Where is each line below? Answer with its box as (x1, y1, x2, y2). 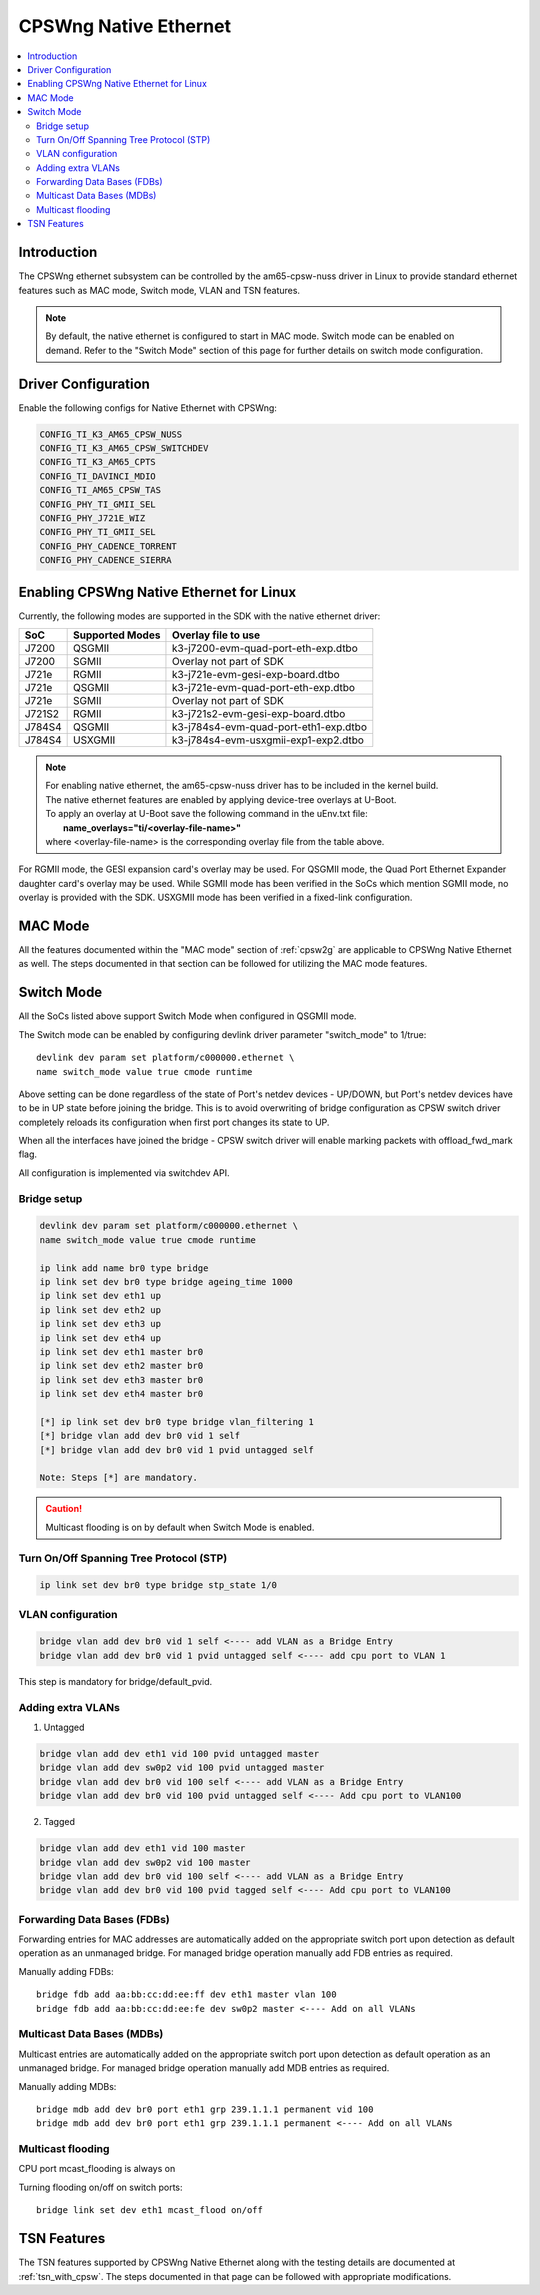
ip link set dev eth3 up (39, 1318, 162, 1330)
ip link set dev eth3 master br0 (39, 1374, 204, 1385)
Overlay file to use (171, 628, 261, 642)
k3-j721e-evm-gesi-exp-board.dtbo (171, 668, 340, 681)
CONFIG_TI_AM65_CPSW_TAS (39, 485, 162, 496)
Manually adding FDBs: (18, 1965, 114, 1977)
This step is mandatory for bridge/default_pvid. (18, 1675, 213, 1687)
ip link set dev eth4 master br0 (39, 1388, 204, 1400)
